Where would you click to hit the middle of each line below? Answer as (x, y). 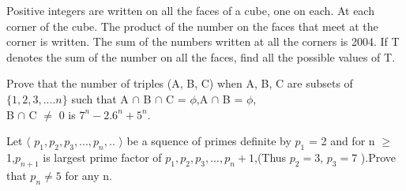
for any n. (88, 175)
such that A (100, 98)
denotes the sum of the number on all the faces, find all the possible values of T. (201, 56)
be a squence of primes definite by (209, 141)
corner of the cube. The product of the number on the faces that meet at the (192, 26)
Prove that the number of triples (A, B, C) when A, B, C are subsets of (180, 83)
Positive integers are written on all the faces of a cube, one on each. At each (190, 10)
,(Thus (271, 157)
